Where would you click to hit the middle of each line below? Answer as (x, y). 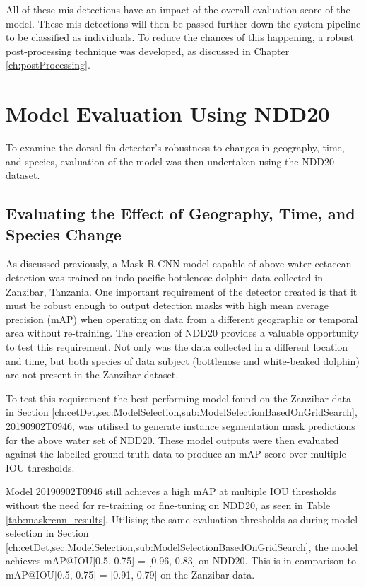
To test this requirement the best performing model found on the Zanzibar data (178, 398)
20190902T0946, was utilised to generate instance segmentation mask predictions (181, 426)
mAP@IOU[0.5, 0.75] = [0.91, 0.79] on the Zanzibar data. (130, 574)
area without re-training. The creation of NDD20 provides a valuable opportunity (182, 333)
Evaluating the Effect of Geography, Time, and (181, 213)
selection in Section (47, 533)
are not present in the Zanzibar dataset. (92, 374)
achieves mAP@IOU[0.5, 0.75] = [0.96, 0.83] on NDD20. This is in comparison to (181, 560)
